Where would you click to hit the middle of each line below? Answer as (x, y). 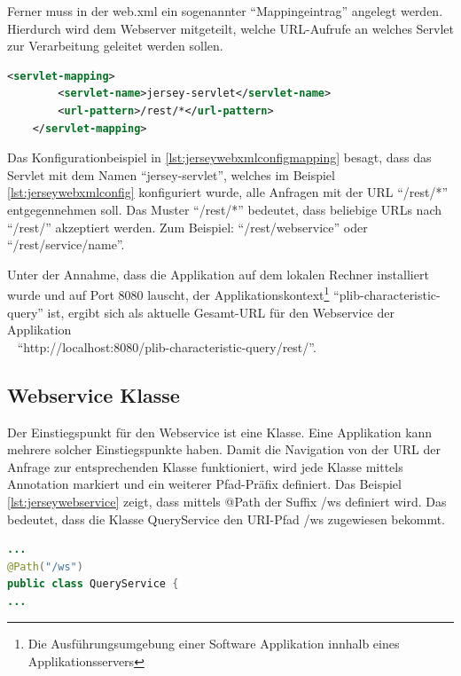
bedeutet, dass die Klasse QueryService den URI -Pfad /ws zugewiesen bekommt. (226, 519)
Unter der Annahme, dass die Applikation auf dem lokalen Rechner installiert (218, 274)
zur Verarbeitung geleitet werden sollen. (115, 46)
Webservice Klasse (94, 394)
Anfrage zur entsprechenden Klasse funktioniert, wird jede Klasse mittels (205, 466)
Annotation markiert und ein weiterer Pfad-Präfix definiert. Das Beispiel (204, 484)
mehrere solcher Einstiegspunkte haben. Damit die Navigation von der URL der (224, 449)
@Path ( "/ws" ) (45, 566)
